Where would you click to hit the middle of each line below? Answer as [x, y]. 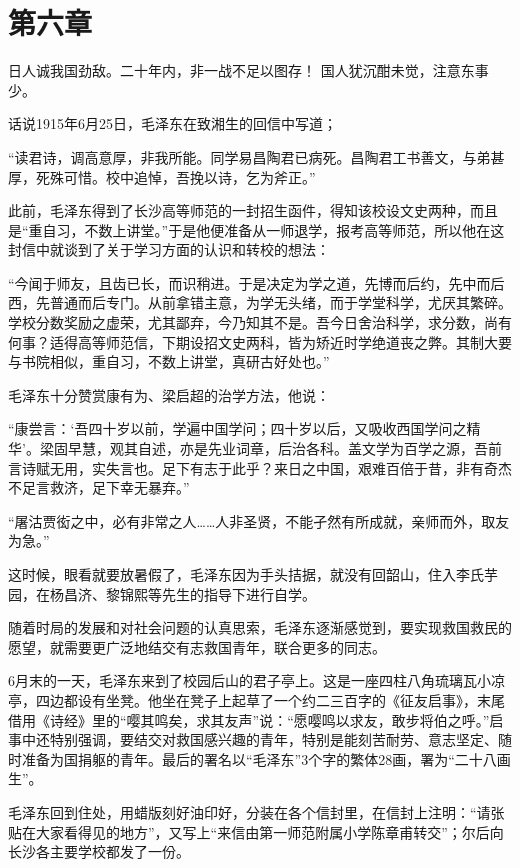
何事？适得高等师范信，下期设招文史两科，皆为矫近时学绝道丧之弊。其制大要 [260, 341]
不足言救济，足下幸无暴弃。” [99, 487]
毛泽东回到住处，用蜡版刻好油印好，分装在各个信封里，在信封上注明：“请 [249, 811]
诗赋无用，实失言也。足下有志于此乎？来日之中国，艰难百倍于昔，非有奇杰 [266, 467]
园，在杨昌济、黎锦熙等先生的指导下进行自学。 [162, 593]
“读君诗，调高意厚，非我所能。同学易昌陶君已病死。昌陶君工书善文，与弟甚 [256, 156]
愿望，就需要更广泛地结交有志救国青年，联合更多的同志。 [197, 646]
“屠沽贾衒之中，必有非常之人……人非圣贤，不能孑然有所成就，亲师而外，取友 [259, 520]
